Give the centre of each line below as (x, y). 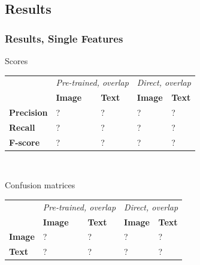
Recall (22, 127)
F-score (25, 142)
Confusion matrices (40, 185)
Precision (28, 112)
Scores (16, 61)
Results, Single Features (64, 38)
